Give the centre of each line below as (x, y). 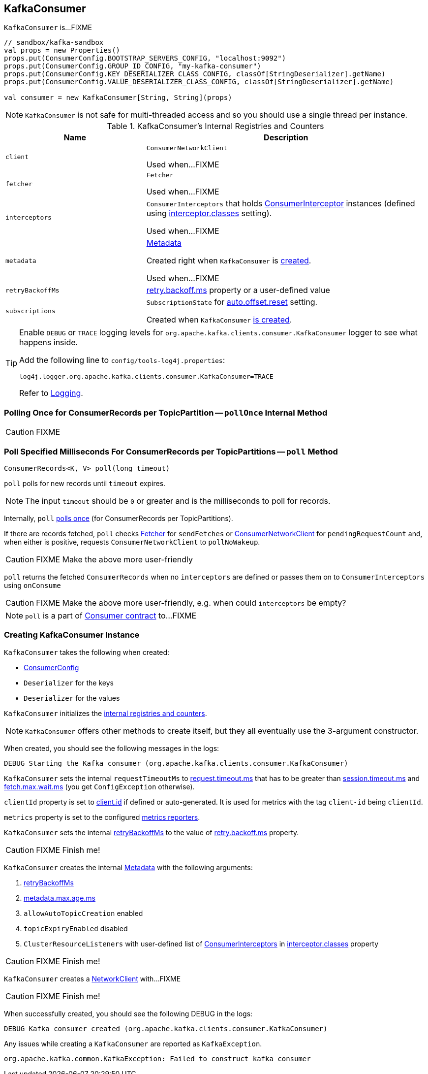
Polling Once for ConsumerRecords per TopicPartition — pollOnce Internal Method (166, 412)
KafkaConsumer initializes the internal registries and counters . (106, 713)
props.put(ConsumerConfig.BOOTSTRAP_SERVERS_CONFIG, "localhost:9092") (145, 58)
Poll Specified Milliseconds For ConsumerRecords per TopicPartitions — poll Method (171, 451)
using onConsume (32, 585)
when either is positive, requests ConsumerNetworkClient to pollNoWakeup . (132, 542)
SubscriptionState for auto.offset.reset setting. (232, 302)
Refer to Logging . (51, 393)
